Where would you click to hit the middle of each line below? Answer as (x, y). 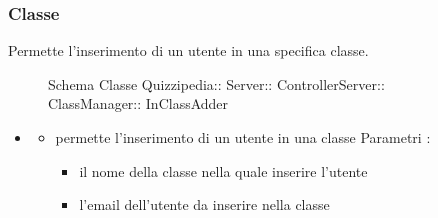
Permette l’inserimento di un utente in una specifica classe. (188, 50)
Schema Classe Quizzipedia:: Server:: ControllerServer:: (216, 83)
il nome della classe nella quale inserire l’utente (223, 170)
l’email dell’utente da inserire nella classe (204, 204)
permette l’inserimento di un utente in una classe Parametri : (243, 137)
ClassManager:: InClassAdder (138, 103)
